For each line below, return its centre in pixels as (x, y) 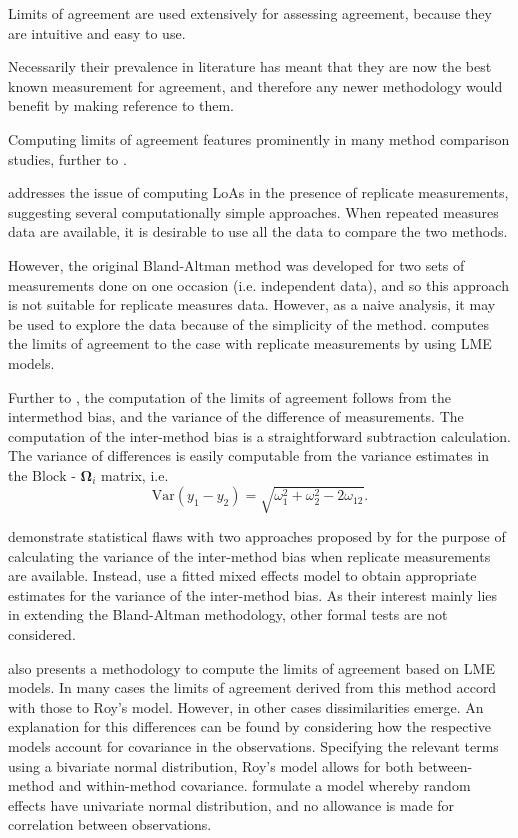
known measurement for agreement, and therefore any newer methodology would (255, 85)
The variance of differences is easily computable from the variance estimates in (249, 455)
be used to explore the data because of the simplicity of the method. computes (248, 323)
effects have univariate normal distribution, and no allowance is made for (231, 804)
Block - (54, 476)
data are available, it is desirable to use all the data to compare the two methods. (258, 231)
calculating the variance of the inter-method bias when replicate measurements (249, 555)
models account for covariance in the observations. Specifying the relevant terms (253, 745)
